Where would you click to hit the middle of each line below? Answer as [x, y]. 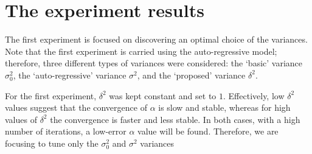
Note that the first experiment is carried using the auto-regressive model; [141, 51]
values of [21, 119]
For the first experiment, [51, 95]
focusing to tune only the [52, 143]
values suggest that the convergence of [76, 107]
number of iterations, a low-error [66, 131]
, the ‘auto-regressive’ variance [70, 75]
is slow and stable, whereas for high [224, 107]
